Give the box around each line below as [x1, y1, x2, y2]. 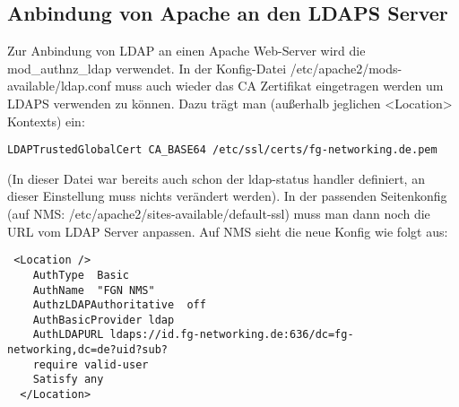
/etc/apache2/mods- [290, 58, 403, 77]
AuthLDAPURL [32, 328, 104, 342]
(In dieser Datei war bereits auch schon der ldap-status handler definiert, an [7, 169, 425, 187]
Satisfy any [32, 373, 104, 386]
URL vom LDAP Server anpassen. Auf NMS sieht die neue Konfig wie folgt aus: [7, 221, 448, 240]
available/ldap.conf [7, 76, 111, 95]
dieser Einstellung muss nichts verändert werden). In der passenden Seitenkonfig [7, 186, 447, 205]
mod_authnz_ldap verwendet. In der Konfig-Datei [7, 58, 287, 77]
